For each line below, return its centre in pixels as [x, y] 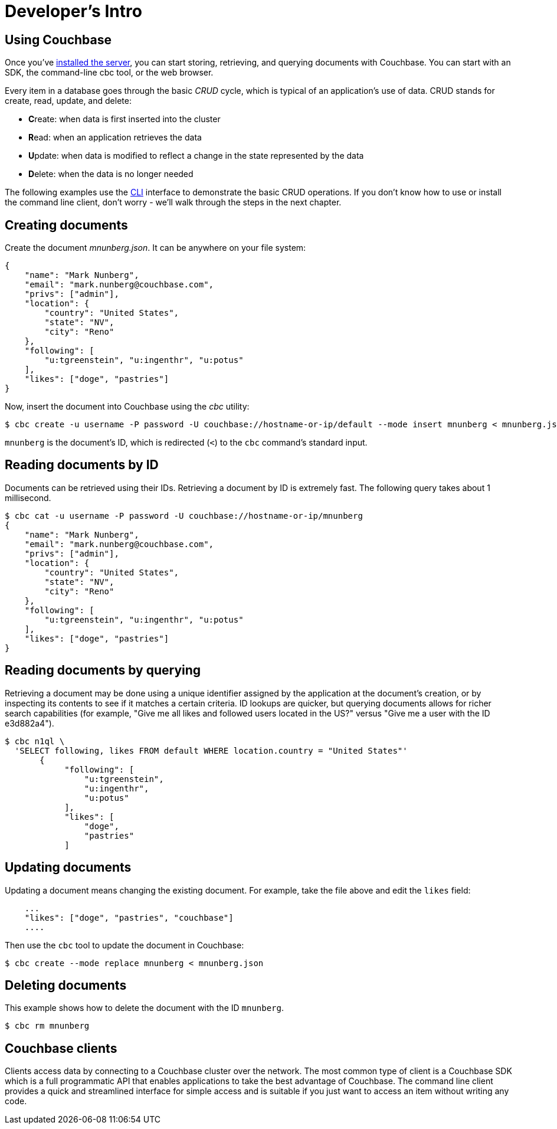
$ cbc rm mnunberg [47, 1026]
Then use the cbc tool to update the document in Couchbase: [124, 945]
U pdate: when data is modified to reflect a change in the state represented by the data [196, 156]
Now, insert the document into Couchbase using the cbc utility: [127, 407]
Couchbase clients [61, 1048]
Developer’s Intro [73, 11]
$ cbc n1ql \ [35, 741]
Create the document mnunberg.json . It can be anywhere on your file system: [155, 248]
